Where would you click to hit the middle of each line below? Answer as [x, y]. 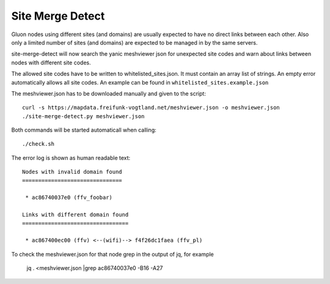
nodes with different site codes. [51, 62]
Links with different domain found [75, 215]
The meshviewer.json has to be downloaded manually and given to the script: [108, 93]
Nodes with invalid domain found [72, 172]
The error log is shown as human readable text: [71, 158]
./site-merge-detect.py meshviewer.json [83, 116]
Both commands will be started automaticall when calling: [84, 130]
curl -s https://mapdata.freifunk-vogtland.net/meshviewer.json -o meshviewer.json [151, 108]
